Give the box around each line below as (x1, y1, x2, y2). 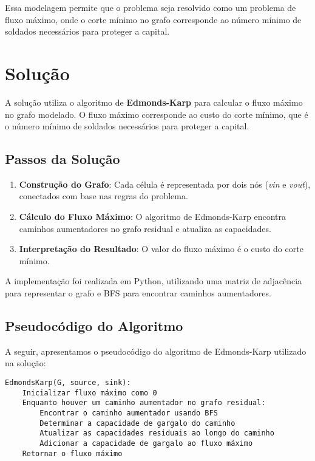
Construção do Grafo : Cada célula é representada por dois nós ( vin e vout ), (19, 177, 311, 190)
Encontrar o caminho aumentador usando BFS (39, 409, 218, 417)
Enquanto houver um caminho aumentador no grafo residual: (22, 398, 266, 408)
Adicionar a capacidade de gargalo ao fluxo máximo (39, 439, 253, 448)
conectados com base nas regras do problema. (19, 190, 188, 202)
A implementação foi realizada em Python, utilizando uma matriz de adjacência (5, 275, 302, 287)
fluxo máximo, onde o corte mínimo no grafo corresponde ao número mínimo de (5, 13, 302, 26)
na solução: (5, 357, 46, 369)
